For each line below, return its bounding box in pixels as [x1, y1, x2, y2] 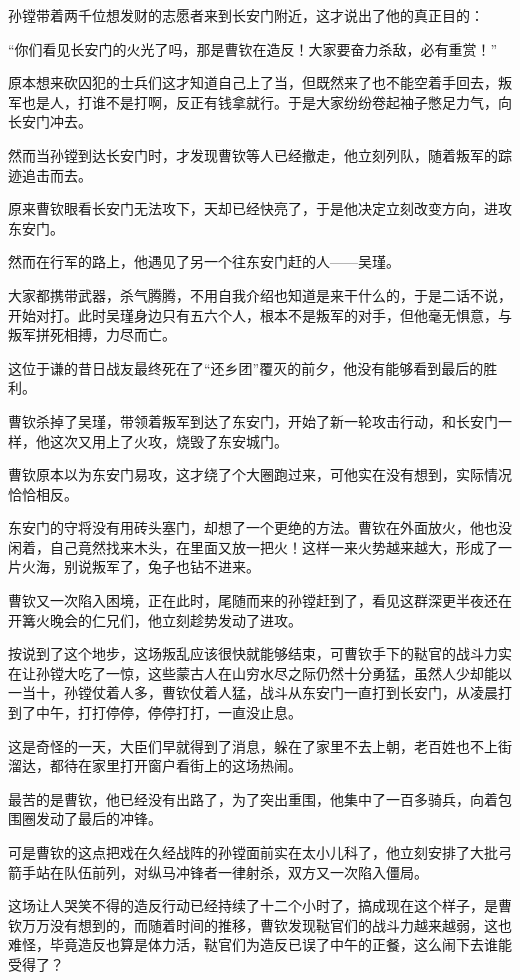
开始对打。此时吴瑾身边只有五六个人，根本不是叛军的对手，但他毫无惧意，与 [8, 304, 512, 325]
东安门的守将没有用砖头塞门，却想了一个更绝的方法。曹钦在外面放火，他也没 [8, 517, 512, 538]
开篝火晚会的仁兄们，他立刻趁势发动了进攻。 [8, 609, 302, 630]
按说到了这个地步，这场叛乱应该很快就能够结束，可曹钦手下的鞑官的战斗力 [8, 643, 498, 664]
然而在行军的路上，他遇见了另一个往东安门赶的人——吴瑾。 [8, 251, 400, 272]
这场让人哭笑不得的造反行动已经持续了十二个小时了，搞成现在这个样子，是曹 [8, 895, 512, 916]
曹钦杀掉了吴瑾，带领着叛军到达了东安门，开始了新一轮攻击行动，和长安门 [8, 410, 498, 431]
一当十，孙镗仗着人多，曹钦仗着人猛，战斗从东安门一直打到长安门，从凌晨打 [8, 682, 512, 703]
